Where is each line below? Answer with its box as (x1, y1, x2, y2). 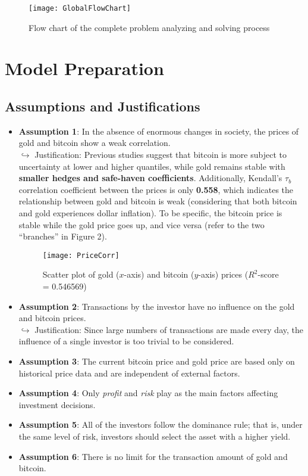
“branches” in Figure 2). (18, 230, 107, 242)
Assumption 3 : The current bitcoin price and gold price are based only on (18, 354, 295, 367)
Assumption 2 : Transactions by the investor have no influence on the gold (18, 300, 295, 312)
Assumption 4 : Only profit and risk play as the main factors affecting (18, 387, 278, 399)
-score (257, 268, 279, 281)
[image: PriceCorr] (42, 251, 120, 260)
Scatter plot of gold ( (42, 268, 120, 281)
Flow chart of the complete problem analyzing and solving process (29, 21, 270, 33)
